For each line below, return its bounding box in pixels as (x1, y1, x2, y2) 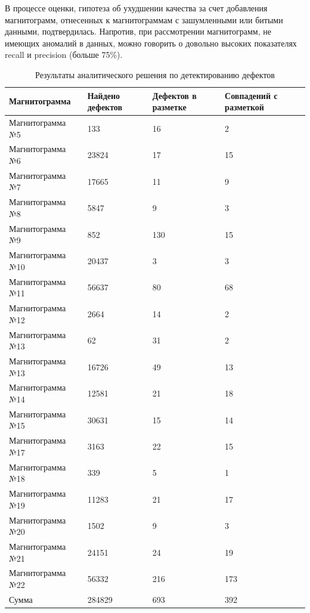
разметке (152, 101, 187, 113)
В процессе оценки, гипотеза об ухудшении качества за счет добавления (5, 2, 268, 14)
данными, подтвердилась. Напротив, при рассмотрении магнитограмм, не (5, 25, 271, 38)
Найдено (87, 89, 120, 101)
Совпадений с (225, 89, 278, 101)
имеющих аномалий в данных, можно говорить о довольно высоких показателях (5, 36, 297, 49)
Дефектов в (152, 89, 197, 101)
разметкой (225, 101, 264, 113)
